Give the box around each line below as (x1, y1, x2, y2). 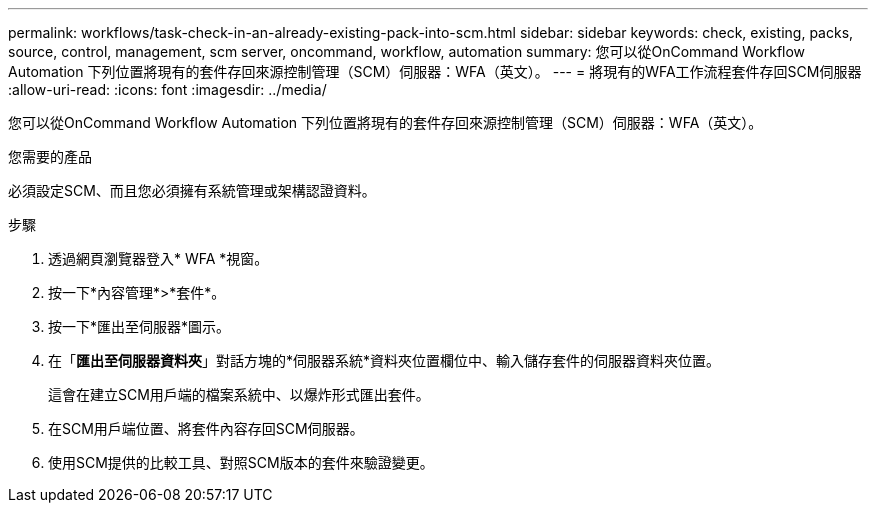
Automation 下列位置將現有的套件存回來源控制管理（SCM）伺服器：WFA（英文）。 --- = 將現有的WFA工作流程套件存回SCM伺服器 (8, 63, 862, 80)
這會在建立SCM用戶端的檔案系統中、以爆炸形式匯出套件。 (48, 386, 430, 403)
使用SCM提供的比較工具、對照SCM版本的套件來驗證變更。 (48, 454, 434, 471)
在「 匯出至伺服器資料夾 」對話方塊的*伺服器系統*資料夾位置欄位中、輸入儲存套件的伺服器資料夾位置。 (48, 352, 721, 369)
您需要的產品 (8, 148, 92, 165)
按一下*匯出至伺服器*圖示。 (48, 318, 231, 335)
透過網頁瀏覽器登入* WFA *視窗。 (48, 250, 269, 267)
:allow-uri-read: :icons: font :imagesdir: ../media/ (8, 81, 327, 98)
